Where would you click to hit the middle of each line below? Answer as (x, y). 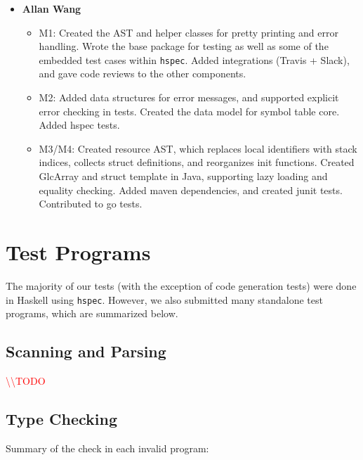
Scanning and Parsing (86, 351)
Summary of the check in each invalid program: (107, 448)
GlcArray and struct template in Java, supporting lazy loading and (183, 176)
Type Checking (62, 418)
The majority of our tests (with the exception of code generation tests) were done (181, 285)
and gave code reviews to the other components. (143, 74)
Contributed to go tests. (91, 204)
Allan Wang (52, 8)
